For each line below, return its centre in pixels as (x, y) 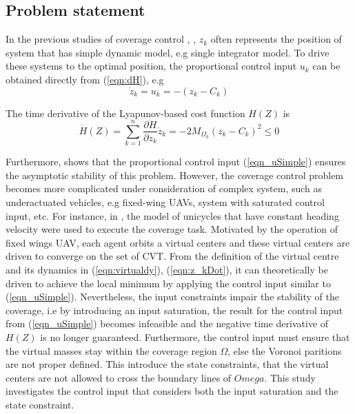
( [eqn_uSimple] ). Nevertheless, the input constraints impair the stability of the (172, 297)
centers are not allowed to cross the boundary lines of (119, 377)
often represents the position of (276, 39)
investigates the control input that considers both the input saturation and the (172, 391)
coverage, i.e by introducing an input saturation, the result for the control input (174, 310)
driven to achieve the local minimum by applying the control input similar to (168, 283)
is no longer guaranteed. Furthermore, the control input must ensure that (195, 337)
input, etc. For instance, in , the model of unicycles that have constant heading (172, 215)
